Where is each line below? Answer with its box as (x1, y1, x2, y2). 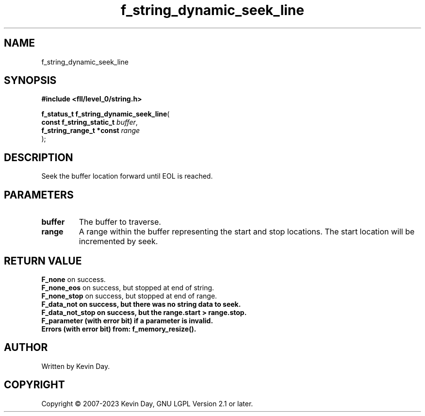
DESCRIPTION (4, 151, 73, 164)
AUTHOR (4, 341, 48, 354)
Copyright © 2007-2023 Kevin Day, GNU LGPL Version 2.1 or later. (41, 399, 253, 408)
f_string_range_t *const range (41, 126, 140, 135)
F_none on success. (41, 275, 106, 283)
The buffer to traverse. (79, 217, 161, 227)
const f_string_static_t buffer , (41, 118, 138, 127)
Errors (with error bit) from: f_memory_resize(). (41, 324, 196, 333)
